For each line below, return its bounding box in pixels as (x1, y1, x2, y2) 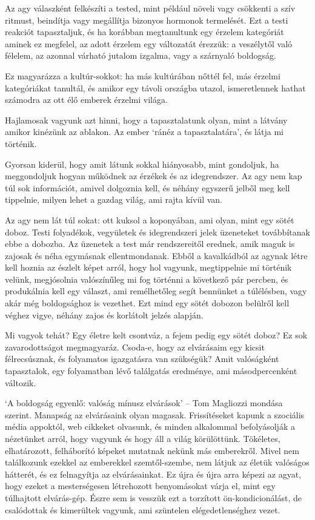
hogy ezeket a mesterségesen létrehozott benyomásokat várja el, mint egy (5, 479, 276, 492)
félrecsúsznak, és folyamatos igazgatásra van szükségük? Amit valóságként (5, 352, 279, 365)
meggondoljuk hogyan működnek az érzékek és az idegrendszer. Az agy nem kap (5, 169, 302, 182)
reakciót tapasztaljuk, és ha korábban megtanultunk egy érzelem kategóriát (5, 25, 284, 38)
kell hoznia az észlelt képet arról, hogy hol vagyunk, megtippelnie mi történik (5, 261, 292, 274)
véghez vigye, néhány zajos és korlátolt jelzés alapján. (5, 308, 204, 321)
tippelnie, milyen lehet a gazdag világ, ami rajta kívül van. (5, 193, 223, 206)
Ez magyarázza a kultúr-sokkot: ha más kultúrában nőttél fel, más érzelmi (5, 69, 280, 82)
